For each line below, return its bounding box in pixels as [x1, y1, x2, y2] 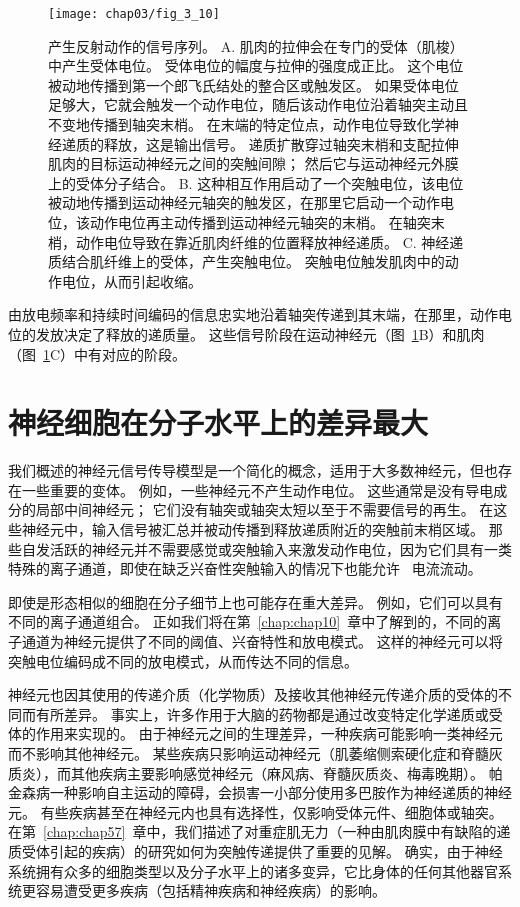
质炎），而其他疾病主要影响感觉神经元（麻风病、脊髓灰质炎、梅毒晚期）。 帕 [8, 762, 503, 783]
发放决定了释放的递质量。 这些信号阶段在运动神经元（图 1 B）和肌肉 [35, 323, 485, 344]
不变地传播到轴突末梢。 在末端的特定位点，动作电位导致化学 [48, 114, 445, 135]
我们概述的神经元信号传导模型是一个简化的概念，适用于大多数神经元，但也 [8, 460, 498, 481]
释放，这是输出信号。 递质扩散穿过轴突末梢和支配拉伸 [103, 133, 459, 154]
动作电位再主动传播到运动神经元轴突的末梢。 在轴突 [89, 212, 431, 232]
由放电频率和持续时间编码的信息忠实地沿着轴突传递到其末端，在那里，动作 [8, 304, 498, 325]
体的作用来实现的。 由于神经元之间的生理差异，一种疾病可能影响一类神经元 [8, 723, 503, 744]
